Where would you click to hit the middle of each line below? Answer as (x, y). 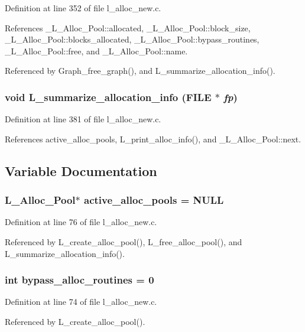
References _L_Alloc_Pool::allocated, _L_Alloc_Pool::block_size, (128, 27)
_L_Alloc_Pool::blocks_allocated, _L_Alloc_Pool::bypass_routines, (132, 39)
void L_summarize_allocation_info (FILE (108, 97)
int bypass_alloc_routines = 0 (80, 280)
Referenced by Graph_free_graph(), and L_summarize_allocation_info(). (140, 71)
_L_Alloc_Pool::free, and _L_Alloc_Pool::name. (96, 51)
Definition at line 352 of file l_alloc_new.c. (83, 8)
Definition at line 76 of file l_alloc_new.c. (81, 222)
